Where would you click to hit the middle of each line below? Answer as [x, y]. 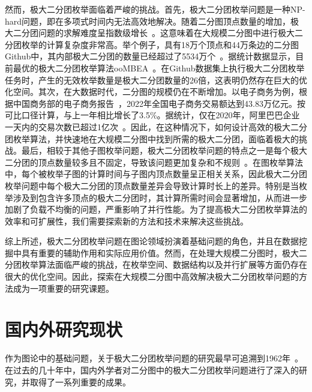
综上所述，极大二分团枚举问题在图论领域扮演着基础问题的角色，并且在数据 [152, 241]
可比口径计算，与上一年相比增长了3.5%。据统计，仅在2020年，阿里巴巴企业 [152, 115]
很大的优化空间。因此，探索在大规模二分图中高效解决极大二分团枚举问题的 [152, 276]
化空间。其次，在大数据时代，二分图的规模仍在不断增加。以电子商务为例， [152, 92]
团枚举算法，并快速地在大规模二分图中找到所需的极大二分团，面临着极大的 [152, 138]
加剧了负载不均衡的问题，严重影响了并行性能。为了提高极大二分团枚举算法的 [156, 209]
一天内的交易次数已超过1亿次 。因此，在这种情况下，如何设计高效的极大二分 [156, 126]
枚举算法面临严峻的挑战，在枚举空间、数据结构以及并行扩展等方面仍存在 [164, 264]
